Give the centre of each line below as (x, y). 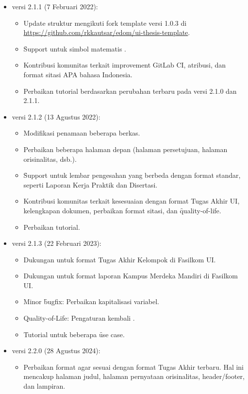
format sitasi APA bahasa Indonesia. (78, 74)
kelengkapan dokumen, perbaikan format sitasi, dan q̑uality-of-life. (122, 210)
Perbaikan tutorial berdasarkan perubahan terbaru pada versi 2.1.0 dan (130, 91)
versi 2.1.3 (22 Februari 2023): (57, 243)
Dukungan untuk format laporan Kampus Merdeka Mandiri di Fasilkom (131, 276)
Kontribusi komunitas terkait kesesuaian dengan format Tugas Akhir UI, (132, 201)
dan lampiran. (44, 386)
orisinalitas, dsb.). (50, 159)
